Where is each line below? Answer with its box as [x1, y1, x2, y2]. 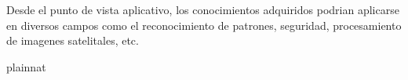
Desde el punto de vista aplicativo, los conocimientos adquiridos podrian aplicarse [6, 2, 399, 17]
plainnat [6, 58, 46, 75]
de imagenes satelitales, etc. [6, 32, 139, 49]
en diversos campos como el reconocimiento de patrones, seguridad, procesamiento [6, 16, 402, 33]
